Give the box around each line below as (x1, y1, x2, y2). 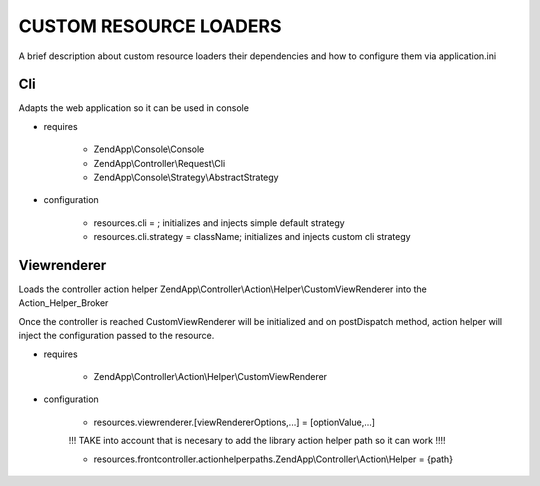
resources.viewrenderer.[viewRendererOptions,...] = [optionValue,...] (93, 416, 375, 428)
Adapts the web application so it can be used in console (18, 102, 250, 114)
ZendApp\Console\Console (93, 143, 205, 155)
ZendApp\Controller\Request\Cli (93, 157, 226, 169)
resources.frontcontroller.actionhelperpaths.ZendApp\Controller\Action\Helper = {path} (93, 453, 454, 465)
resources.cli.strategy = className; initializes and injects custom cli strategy (93, 231, 411, 243)
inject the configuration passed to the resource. (18, 330, 215, 342)
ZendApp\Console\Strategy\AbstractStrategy (93, 171, 279, 184)
